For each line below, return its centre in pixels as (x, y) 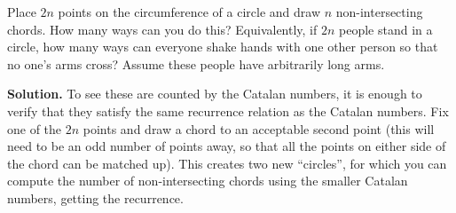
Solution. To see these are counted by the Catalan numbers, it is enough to (215, 94)
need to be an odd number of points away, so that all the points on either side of (227, 146)
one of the (35, 128)
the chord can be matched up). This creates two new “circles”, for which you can (227, 163)
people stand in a (386, 29)
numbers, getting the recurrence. (95, 197)
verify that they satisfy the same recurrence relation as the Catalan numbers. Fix (228, 110)
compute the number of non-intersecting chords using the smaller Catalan (208, 181)
